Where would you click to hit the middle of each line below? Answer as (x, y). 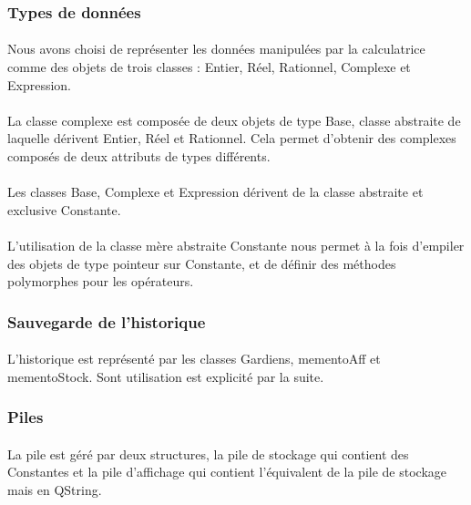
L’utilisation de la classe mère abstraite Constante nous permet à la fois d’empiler (236, 245)
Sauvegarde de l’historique (107, 321)
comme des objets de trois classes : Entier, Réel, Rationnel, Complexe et (209, 67)
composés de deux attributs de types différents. (139, 156)
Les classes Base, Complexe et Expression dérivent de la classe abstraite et (215, 192)
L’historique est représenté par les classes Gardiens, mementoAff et (194, 359)
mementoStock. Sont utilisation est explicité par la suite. (166, 376)
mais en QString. (55, 490)
